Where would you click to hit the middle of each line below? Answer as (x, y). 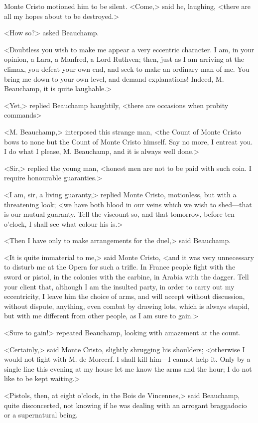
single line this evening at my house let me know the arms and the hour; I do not (128, 368)
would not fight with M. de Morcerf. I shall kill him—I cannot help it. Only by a (127, 359)
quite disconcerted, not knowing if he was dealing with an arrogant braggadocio (126, 405)
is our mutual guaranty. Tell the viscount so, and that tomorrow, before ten (119, 214)
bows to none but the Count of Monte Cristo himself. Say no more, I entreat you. (129, 141)
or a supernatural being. (41, 415)
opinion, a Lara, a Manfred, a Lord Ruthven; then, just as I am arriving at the (124, 59)
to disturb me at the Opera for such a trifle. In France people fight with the (120, 267)
